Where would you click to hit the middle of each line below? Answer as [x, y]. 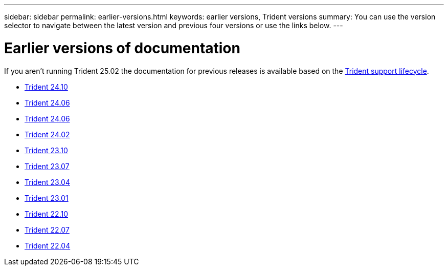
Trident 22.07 [47, 230]
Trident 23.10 [46, 150]
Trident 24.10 [46, 87]
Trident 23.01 [47, 198]
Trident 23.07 [47, 166]
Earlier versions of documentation [122, 48]
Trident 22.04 [48, 245]
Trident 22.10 [46, 214]
